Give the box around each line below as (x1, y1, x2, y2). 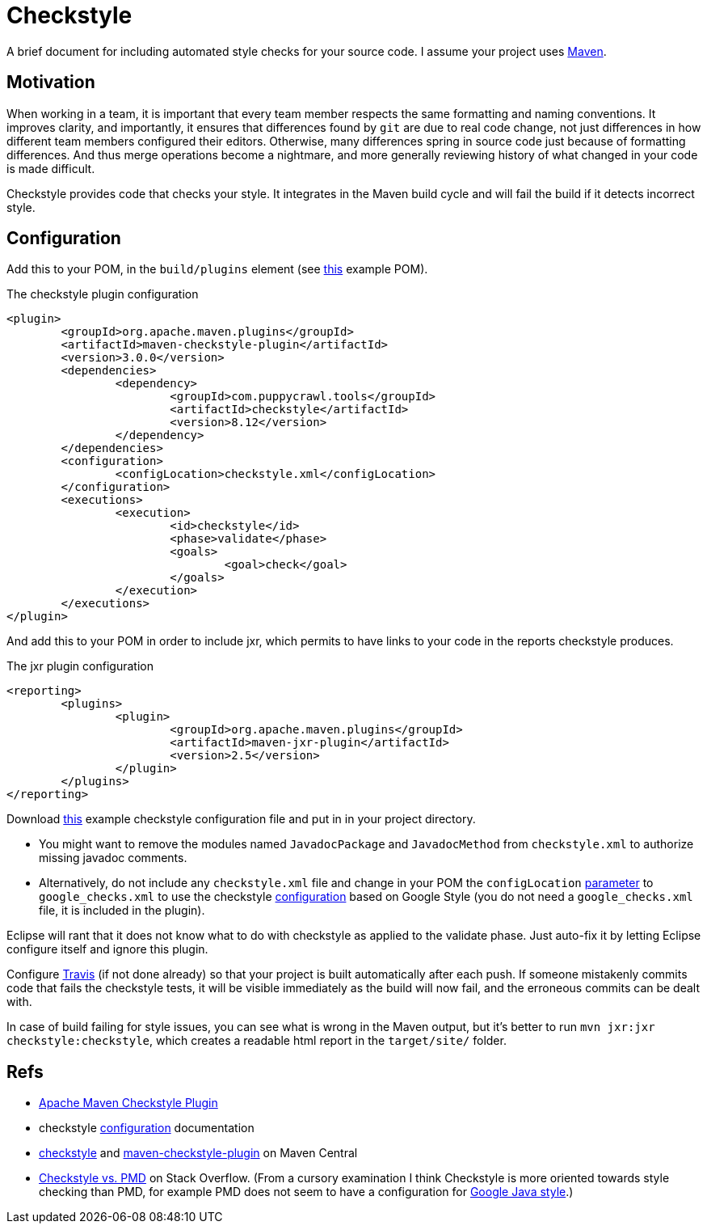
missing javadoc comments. (39, 851, 187, 865)
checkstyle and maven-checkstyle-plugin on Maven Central (39, 1146, 358, 1160)
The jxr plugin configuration (6, 659, 154, 674)
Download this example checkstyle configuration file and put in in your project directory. (6, 812, 476, 826)
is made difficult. (6, 161, 95, 175)
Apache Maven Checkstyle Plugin (39, 1096, 218, 1110)
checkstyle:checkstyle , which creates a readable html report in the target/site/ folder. (6, 1033, 507, 1048)
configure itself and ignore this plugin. (6, 942, 208, 957)
